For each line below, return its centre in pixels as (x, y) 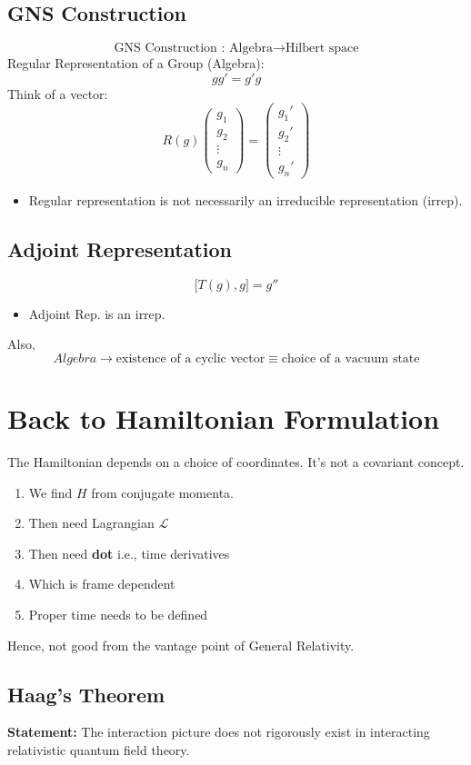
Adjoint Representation (120, 248)
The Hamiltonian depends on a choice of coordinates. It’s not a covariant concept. (236, 462)
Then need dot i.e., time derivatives (129, 553)
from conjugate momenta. (162, 492)
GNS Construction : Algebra (193, 49)
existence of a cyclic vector (190, 358)
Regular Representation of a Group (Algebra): (136, 63)
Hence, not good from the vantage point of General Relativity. (181, 645)
